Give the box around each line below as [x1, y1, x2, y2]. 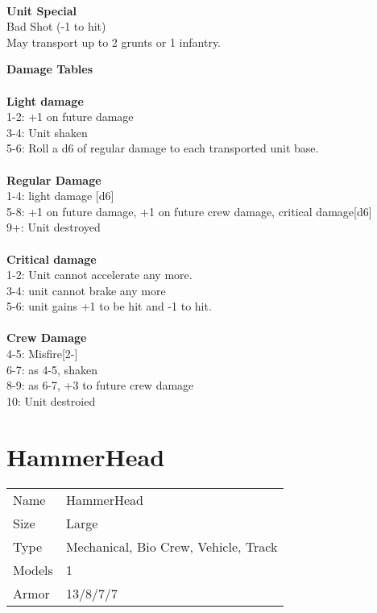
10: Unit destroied [6, 392, 96, 409]
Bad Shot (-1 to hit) [6, 18, 106, 35]
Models [13, 560, 53, 579]
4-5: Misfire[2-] [6, 345, 78, 362]
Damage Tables [6, 60, 93, 77]
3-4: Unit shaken [6, 123, 88, 140]
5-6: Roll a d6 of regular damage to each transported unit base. [6, 140, 319, 156]
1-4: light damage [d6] [6, 187, 114, 204]
